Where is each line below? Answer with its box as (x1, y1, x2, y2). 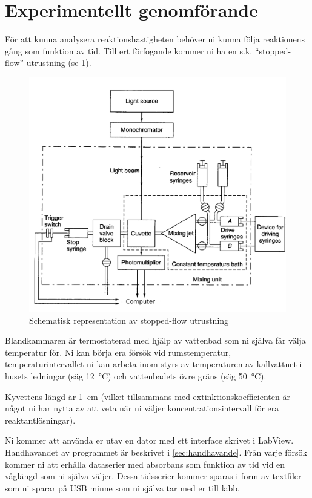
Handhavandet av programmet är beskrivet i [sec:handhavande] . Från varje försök (5, 445, 307, 458)
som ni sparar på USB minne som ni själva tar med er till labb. (5, 481, 240, 494)
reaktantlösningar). (5, 413, 76, 426)
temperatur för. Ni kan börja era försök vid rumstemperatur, (5, 346, 231, 358)
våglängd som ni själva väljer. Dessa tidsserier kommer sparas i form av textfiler (5, 470, 302, 482)
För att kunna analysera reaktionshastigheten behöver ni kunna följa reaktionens (5, 33, 305, 45)
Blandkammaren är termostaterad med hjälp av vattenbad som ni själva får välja (5, 334, 306, 347)
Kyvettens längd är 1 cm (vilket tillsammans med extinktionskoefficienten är (5, 390, 290, 402)
